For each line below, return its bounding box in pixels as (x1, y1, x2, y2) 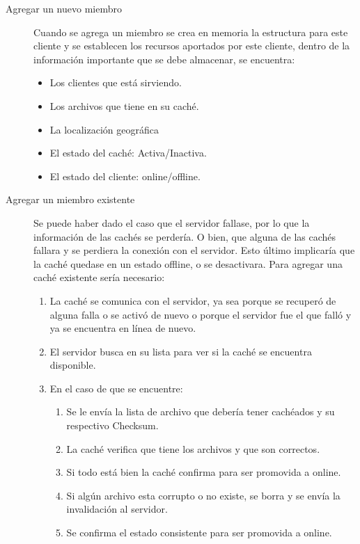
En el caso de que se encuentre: (49, 381, 183, 395)
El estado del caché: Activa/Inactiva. (49, 145, 207, 160)
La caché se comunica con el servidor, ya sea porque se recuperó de (49, 293, 336, 307)
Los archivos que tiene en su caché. (49, 98, 199, 113)
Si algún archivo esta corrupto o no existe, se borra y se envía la (66, 488, 341, 502)
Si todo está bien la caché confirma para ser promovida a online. (66, 465, 341, 479)
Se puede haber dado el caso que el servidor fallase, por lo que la (33, 215, 310, 230)
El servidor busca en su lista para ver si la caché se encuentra (49, 344, 312, 358)
